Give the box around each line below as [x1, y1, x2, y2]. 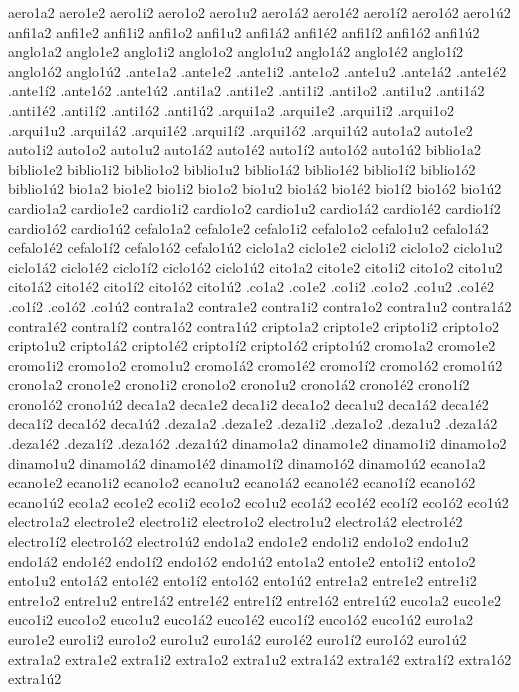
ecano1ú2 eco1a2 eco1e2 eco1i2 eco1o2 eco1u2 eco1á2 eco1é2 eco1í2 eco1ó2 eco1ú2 [8, 491, 509, 512]
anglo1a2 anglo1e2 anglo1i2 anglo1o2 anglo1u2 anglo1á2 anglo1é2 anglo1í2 [8, 41, 464, 62]
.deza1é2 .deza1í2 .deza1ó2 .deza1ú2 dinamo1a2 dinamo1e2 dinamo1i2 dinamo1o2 [8, 433, 507, 454]
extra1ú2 [8, 668, 62, 689]
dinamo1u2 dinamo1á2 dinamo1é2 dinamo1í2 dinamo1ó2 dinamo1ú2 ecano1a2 [8, 452, 486, 473]
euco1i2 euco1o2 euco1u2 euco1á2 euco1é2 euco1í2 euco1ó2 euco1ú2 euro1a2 [8, 609, 474, 630]
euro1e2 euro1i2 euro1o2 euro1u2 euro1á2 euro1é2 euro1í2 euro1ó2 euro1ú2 [8, 629, 467, 649]
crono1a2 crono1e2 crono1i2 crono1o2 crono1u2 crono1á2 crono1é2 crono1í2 [8, 374, 470, 395]
